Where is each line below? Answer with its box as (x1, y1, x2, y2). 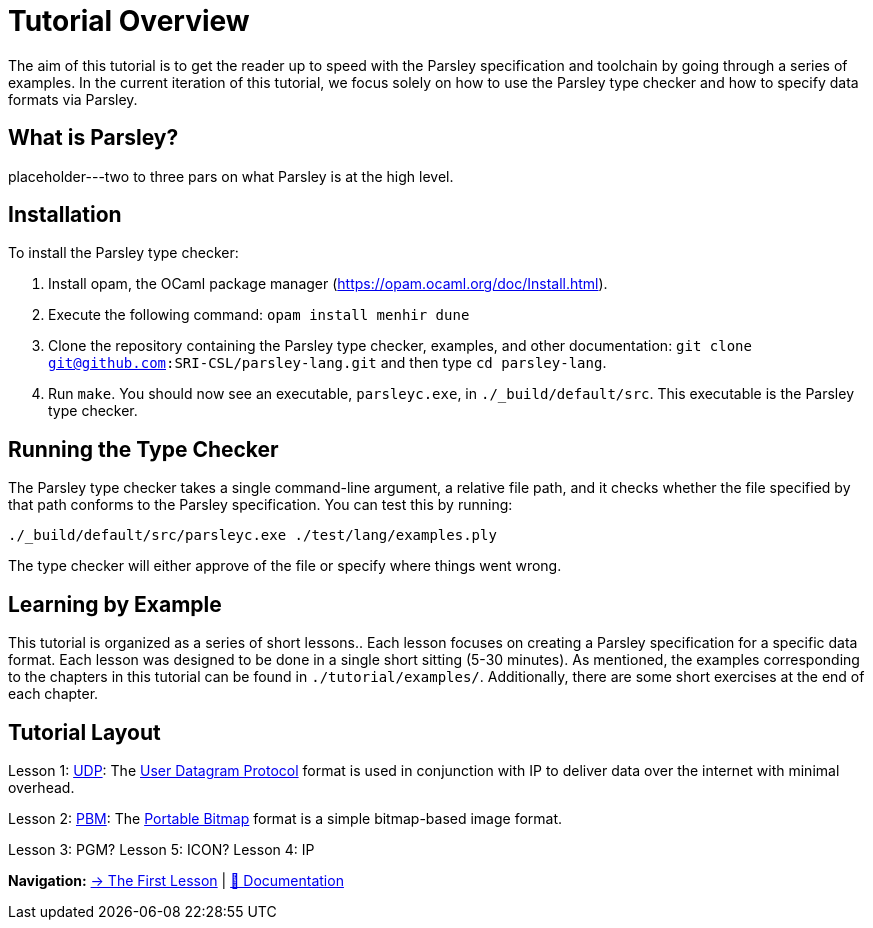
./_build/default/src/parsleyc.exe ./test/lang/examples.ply (8, 527, 497, 544)
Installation (8, 202, 122, 228)
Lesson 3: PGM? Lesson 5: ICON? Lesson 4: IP (8, 840, 315, 858)
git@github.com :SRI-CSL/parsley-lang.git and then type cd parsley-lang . (48, 354, 607, 372)
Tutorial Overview (8, 4, 250, 38)
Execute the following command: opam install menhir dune (48, 306, 470, 324)
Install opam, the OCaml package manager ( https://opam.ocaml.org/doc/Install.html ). (48, 275, 608, 293)
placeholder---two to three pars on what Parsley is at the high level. (8, 167, 454, 185)
